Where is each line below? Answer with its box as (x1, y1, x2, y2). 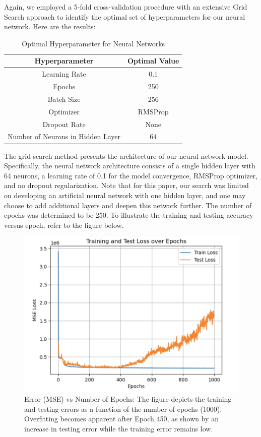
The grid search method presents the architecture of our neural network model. (4, 150, 248, 161)
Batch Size (47, 93, 81, 104)
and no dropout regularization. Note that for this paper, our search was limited (4, 180, 249, 191)
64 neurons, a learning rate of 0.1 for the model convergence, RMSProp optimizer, (4, 170, 257, 180)
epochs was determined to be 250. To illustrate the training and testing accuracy (4, 210, 253, 220)
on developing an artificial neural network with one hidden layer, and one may (4, 190, 246, 200)
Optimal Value (127, 55, 179, 66)
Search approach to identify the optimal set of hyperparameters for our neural (4, 11, 245, 22)
